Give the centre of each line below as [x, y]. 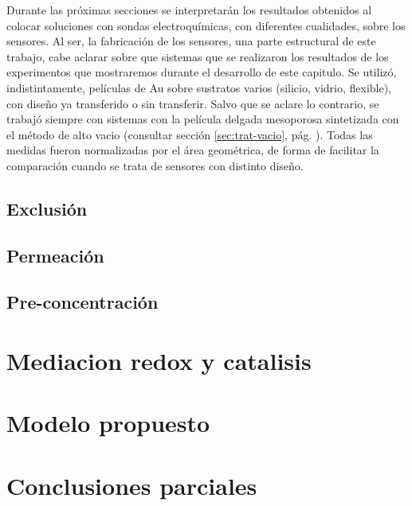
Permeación [55, 255]
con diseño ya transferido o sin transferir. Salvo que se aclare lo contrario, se [193, 103]
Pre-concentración [82, 302]
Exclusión [47, 208]
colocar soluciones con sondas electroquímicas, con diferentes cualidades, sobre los [206, 25]
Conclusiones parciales [132, 485]
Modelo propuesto [108, 423]
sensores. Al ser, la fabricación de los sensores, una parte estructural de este [191, 41]
